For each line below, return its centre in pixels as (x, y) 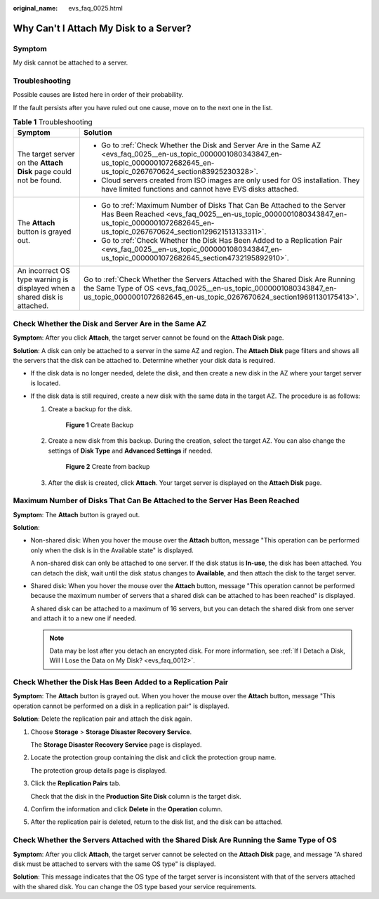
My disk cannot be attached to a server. (71, 62)
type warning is (43, 279)
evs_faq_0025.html (95, 8)
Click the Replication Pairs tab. (75, 783)
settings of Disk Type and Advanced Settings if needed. (130, 451)
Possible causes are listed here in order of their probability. (98, 95)
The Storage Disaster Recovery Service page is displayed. (116, 745)
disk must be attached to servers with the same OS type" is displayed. (114, 864)
